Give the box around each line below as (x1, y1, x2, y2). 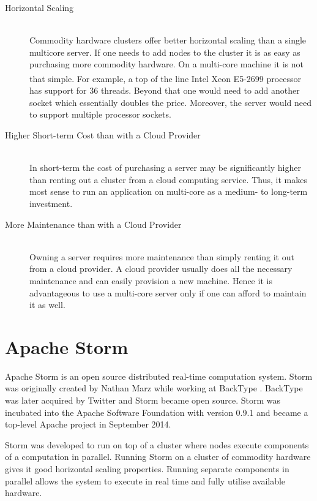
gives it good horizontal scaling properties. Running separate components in (5, 462, 289, 475)
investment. (29, 197, 73, 209)
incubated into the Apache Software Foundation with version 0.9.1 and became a (5, 405, 308, 418)
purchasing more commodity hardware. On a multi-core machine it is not (29, 58, 304, 70)
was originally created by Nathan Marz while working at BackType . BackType (5, 382, 303, 394)
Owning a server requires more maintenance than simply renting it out (29, 250, 294, 263)
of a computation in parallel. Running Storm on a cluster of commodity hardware (5, 450, 311, 463)
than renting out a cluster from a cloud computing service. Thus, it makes (29, 173, 307, 186)
